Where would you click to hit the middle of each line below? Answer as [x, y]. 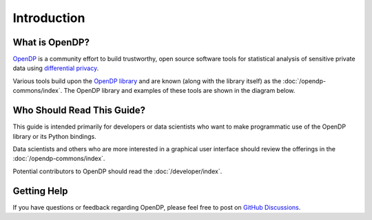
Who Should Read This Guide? [79, 110]
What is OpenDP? [51, 42]
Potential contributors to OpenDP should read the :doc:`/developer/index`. [117, 171]
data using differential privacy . [56, 68]
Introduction [49, 18]
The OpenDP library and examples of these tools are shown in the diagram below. [179, 91]
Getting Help [40, 191]
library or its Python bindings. [54, 136]
